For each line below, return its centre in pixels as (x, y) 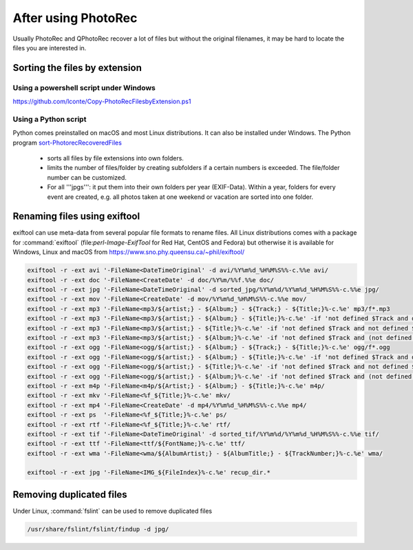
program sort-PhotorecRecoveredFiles (67, 142)
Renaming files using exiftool (76, 216)
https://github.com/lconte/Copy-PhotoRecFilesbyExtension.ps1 (102, 102)
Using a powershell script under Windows (84, 87)
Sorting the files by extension (77, 68)
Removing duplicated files (70, 495)
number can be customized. (87, 177)
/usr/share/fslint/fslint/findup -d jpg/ (98, 529)
